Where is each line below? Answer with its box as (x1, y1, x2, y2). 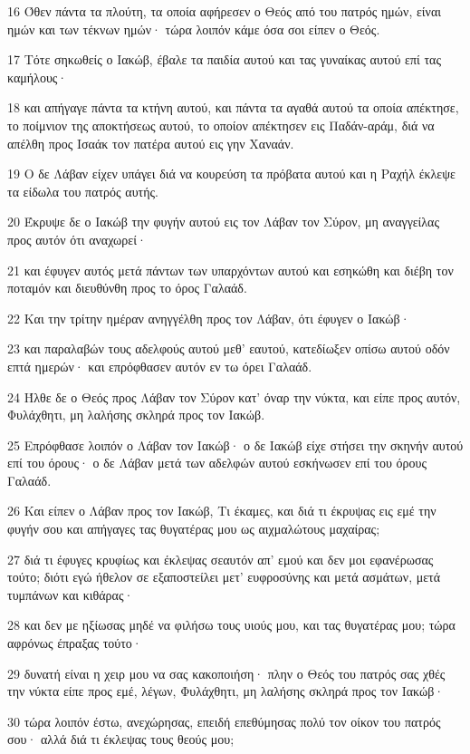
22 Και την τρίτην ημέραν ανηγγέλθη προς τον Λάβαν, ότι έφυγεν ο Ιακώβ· (7, 308, 410, 327)
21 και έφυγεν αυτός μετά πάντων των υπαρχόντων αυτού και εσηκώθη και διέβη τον (7, 260, 454, 279)
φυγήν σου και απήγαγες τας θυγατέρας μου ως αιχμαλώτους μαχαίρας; (7, 519, 380, 538)
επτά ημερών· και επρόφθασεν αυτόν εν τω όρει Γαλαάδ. (7, 356, 312, 375)
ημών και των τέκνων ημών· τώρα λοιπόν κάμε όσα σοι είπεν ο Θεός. (7, 19, 380, 38)
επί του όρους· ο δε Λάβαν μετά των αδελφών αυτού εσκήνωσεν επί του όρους (7, 453, 427, 472)
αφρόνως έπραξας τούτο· (7, 633, 142, 652)
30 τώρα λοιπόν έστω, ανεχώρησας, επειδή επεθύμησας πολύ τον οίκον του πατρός (7, 711, 441, 730)
